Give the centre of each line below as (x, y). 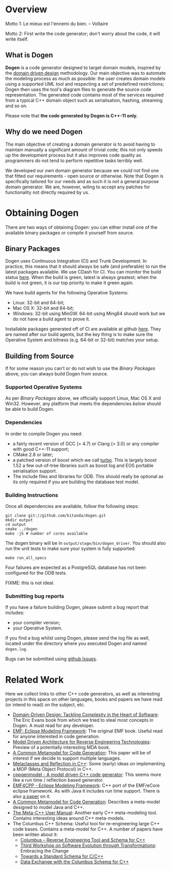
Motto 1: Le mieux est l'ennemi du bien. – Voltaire (57, 24)
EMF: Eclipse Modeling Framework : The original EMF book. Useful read (88, 731)
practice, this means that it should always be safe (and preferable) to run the (86, 266)
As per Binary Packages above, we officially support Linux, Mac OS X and (83, 398)
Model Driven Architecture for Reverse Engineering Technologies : (82, 742)
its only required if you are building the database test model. (76, 482)
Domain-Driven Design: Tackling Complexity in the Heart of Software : (86, 715)
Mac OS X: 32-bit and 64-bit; (43, 308)
